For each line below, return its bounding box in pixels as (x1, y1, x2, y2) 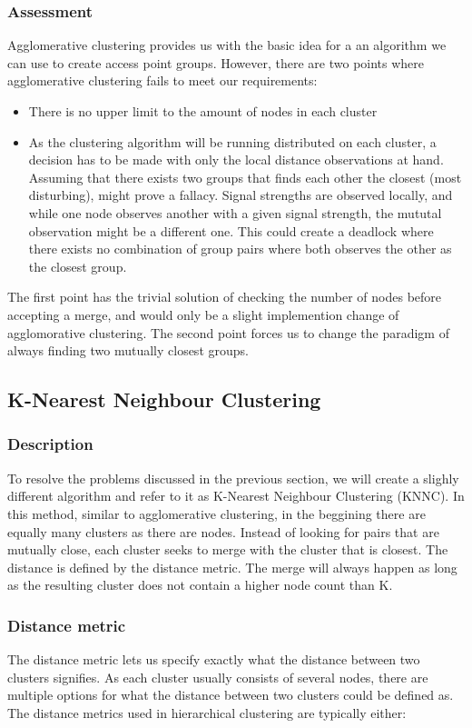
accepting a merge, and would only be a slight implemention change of (7, 304, 399, 324)
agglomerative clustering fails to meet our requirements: (7, 71, 318, 90)
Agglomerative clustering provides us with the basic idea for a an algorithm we (7, 35, 447, 55)
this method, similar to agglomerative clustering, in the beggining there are (7, 504, 426, 523)
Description (7, 433, 93, 455)
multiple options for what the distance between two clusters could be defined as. (7, 685, 454, 704)
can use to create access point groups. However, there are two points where (7, 53, 425, 72)
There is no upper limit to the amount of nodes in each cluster (28, 102, 378, 120)
